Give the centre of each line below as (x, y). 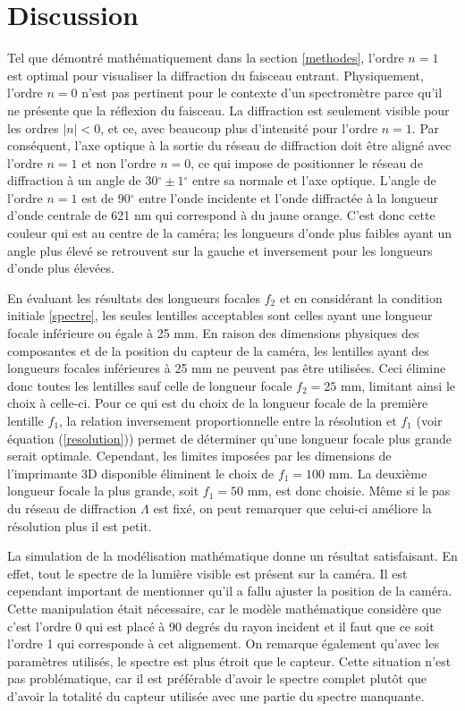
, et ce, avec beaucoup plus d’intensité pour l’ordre (239, 127)
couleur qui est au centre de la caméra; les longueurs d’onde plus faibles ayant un (230, 233)
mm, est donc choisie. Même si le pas (349, 491)
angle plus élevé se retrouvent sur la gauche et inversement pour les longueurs (220, 250)
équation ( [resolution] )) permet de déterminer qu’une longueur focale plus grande (230, 438)
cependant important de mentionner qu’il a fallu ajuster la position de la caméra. (230, 591)
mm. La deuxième (378, 473)
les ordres (33, 127)
